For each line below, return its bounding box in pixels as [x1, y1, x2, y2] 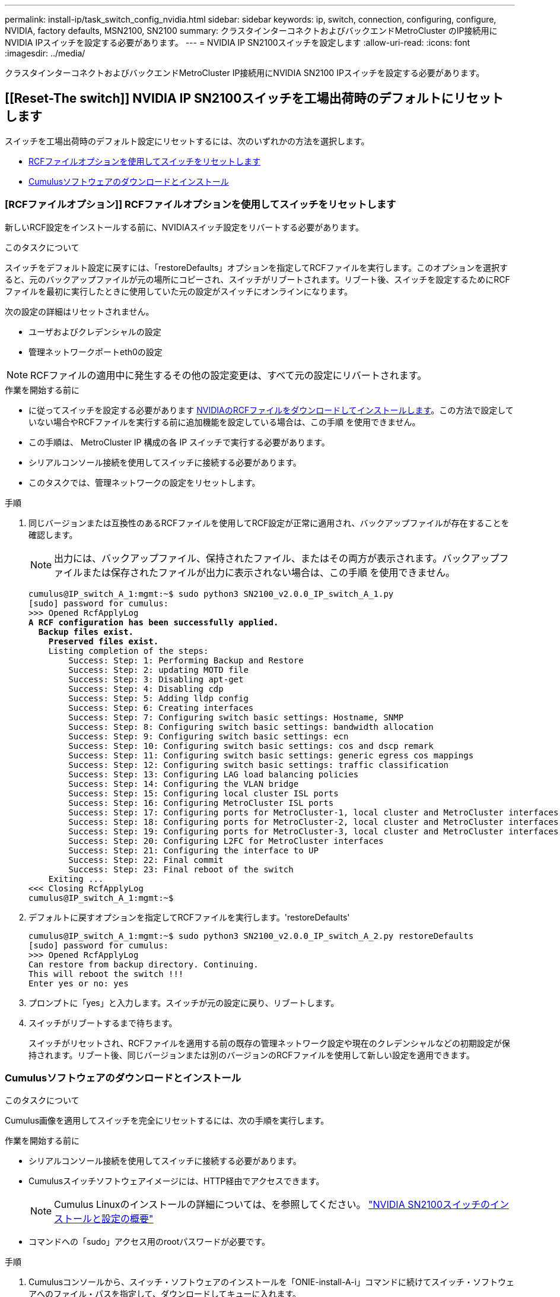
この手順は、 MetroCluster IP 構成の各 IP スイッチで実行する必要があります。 [28, 436, 330, 447]
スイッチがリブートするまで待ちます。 [28, 1017, 177, 1028]
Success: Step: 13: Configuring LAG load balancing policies [68, 769, 359, 779]
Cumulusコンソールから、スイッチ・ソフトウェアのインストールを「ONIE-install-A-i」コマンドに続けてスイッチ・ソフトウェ [28, 1277, 515, 1287]
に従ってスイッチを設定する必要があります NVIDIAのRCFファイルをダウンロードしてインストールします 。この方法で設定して [28, 404, 514, 415]
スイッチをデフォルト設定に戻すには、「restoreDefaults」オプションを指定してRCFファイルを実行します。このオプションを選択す [5, 262, 508, 273]
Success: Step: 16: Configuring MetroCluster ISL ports [68, 798, 334, 808]
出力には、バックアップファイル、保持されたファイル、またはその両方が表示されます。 [54, 552, 443, 564]
